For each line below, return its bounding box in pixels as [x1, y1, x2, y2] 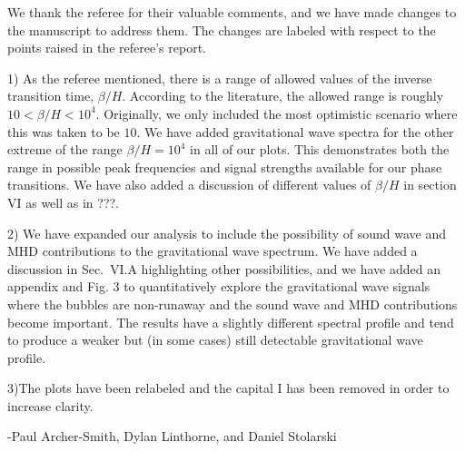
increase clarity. [7, 396, 94, 415]
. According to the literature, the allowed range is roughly [122, 86, 444, 105]
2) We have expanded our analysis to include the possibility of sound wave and [7, 223, 447, 242]
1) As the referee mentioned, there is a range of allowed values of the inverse [7, 68, 432, 87]
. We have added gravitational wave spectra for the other [136, 122, 454, 141]
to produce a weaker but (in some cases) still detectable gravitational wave [7, 330, 423, 349]
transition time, [7, 86, 94, 105]
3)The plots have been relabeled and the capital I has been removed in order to [7, 378, 450, 397]
